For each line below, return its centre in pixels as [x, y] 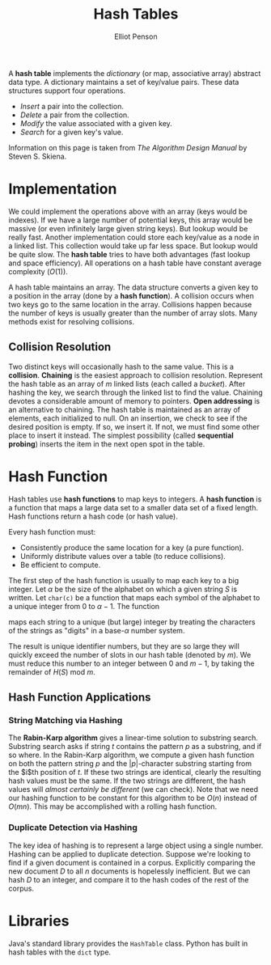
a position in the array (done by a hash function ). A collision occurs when [131, 295]
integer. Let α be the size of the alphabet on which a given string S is [123, 589]
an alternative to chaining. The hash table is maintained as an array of [125, 409]
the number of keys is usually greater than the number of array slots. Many [133, 313]
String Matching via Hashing [66, 720]
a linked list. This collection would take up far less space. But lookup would [133, 245]
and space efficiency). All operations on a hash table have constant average [135, 263]
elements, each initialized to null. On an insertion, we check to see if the [128, 418]
